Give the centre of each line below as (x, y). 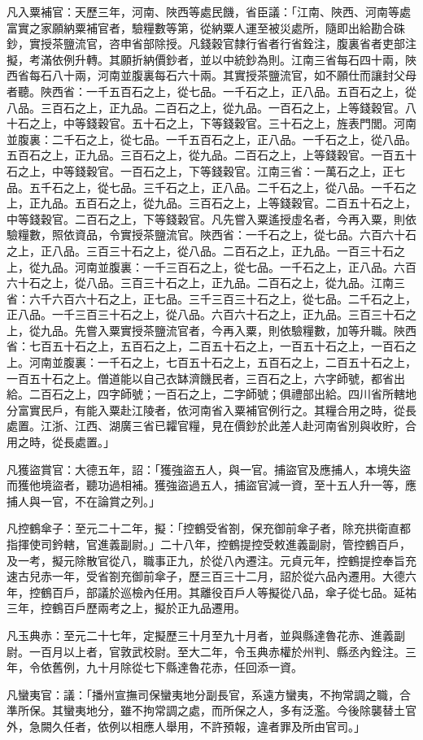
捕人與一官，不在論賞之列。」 (83, 501)
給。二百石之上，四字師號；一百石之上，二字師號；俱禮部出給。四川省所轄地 (211, 394)
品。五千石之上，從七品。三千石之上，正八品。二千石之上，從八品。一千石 (206, 187)
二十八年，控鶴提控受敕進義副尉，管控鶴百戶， (285, 544)
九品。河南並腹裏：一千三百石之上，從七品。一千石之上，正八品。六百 (228, 266)
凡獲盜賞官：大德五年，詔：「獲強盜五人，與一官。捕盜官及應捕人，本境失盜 (209, 469)
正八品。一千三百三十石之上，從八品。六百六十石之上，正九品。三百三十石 (206, 314)
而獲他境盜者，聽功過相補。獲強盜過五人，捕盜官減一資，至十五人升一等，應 (211, 485)
